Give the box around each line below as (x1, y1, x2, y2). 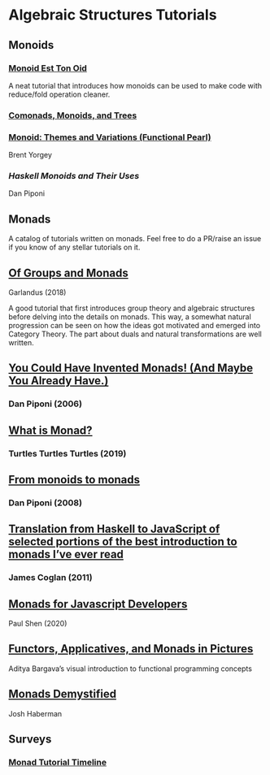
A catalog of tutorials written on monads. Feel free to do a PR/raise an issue (8, 234, 262, 244)
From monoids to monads (8, 473, 141, 487)
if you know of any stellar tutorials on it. (8, 242, 141, 253)
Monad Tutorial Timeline (8, 757, 107, 769)
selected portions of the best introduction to (8, 535, 237, 549)
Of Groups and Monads (8, 266, 128, 279)
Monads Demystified (8, 687, 116, 701)
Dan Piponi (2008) (8, 497, 83, 509)
